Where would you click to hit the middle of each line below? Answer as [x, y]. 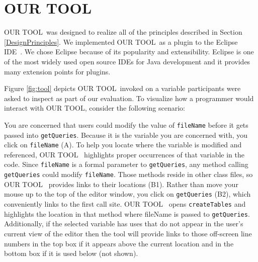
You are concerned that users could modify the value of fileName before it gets [126, 124]
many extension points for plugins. [57, 71]
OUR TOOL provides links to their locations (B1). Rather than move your [121, 184]
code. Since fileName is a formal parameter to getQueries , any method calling [126, 164]
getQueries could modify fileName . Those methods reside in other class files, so [128, 174]
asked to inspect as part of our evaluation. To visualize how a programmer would [129, 98]
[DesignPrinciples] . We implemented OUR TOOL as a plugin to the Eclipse [121, 41]
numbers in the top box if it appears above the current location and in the [119, 243]
